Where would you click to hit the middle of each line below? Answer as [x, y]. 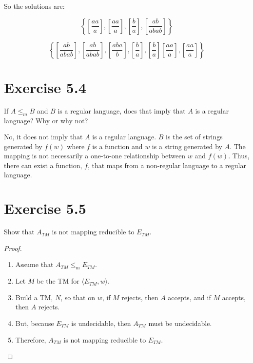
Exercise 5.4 [45, 87]
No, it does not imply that [43, 137]
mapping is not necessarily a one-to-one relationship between [95, 156]
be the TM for [58, 281]
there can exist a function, [43, 165]
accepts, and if [189, 297]
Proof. [13, 248]
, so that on [78, 297]
